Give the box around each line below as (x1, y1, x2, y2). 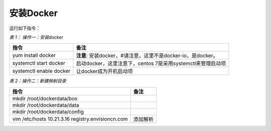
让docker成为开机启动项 (76, 68, 133, 75)
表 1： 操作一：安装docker (9, 34, 64, 40)
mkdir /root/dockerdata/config (12, 108, 84, 115)
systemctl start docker (12, 60, 65, 67)
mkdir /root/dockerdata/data (12, 101, 80, 108)
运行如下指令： (9, 25, 40, 31)
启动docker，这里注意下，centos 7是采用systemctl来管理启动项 (76, 60, 226, 67)
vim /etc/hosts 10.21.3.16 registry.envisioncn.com (12, 115, 128, 122)
